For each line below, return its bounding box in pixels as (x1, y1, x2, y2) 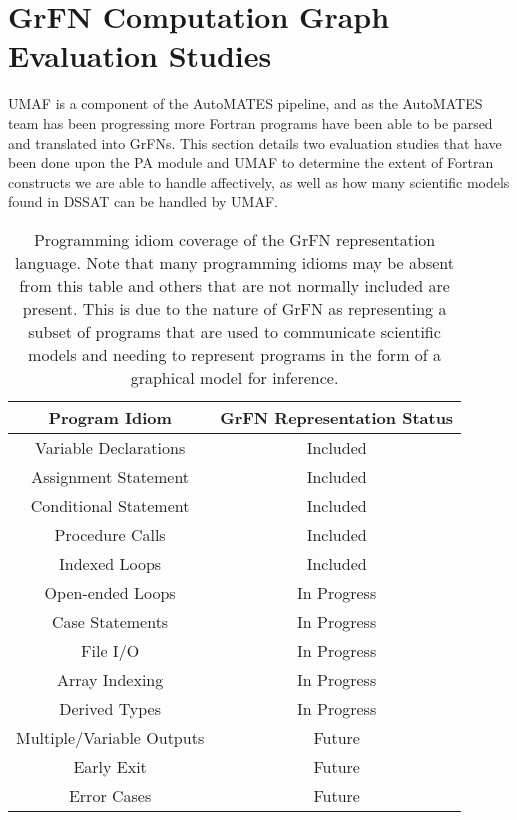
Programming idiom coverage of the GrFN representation (33, 227, 436, 251)
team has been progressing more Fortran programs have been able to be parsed (8, 112, 493, 133)
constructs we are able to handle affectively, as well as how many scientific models (8, 171, 510, 192)
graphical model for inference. (130, 365, 339, 389)
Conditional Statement (30, 493, 190, 517)
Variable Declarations (35, 435, 186, 459)
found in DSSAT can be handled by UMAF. (8, 191, 278, 212)
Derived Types (59, 696, 161, 720)
